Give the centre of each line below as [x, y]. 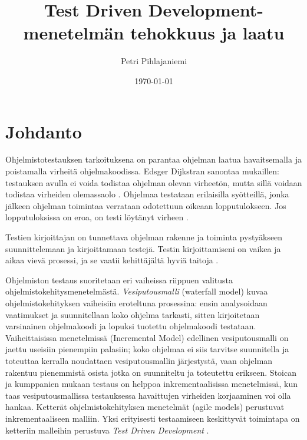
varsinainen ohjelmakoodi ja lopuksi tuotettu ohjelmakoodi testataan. [131, 326]
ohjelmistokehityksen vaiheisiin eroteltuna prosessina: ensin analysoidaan [136, 302]
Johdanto [44, 131]
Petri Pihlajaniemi [154, 61]
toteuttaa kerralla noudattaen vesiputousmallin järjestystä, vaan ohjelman [139, 360]
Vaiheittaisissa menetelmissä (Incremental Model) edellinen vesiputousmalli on [147, 337]
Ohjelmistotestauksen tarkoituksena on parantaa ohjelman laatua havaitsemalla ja [153, 159]
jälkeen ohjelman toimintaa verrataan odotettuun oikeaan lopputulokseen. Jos [146, 205]
